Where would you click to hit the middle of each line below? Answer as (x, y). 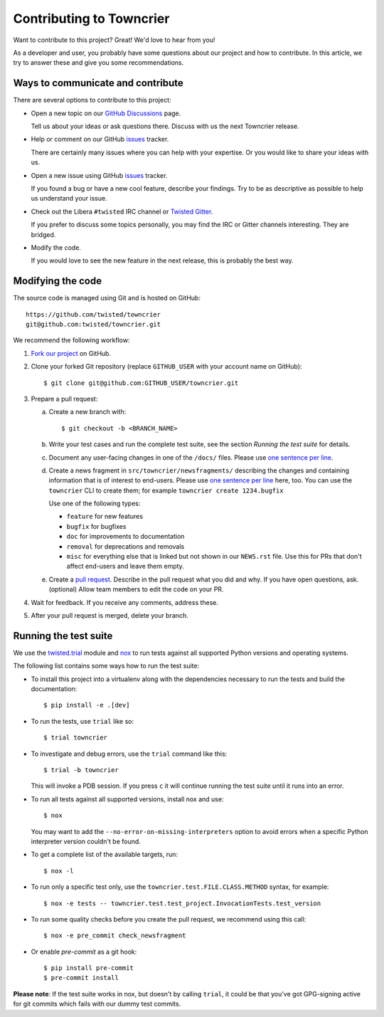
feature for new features (105, 517)
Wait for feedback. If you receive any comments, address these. (125, 602)
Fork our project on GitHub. (71, 353)
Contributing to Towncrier (91, 19)
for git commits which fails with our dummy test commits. (97, 1004)
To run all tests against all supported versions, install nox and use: (127, 799)
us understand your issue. (69, 199)
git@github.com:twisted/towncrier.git (94, 324)
